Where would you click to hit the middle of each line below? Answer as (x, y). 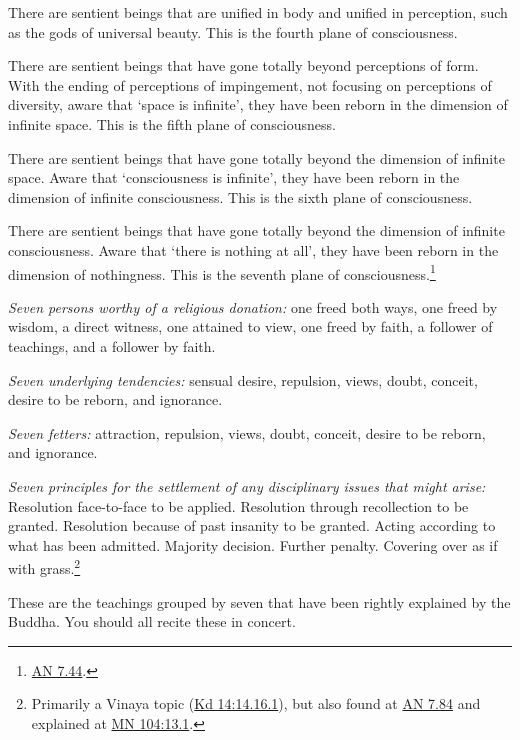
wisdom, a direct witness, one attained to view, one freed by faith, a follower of (250, 326)
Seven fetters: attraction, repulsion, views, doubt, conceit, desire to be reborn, (247, 432)
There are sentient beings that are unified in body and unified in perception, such (258, 12)
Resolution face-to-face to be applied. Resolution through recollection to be (238, 505)
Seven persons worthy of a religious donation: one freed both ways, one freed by (253, 306)
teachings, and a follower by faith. (112, 345)
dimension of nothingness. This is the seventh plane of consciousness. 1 (222, 272)
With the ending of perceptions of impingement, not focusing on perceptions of (250, 84)
